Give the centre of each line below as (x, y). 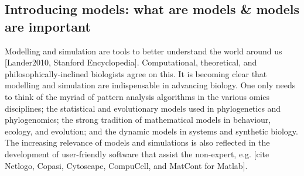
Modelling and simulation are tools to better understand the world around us (144, 51)
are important (48, 26)
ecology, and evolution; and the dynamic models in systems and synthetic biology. (151, 131)
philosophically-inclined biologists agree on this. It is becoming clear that (136, 73)
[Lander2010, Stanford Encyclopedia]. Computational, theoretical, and (131, 62)
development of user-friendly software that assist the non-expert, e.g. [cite (137, 153)
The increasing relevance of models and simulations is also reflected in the (137, 142)
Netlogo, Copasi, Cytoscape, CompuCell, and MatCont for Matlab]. (126, 165)
